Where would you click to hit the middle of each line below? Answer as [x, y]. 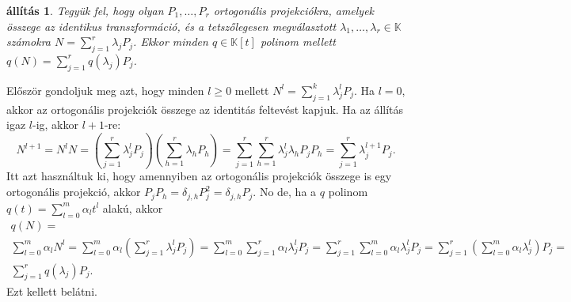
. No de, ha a [285, 192]
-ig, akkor [55, 125]
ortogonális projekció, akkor [74, 192]
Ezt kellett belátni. [52, 291]
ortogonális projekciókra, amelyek [294, 10]
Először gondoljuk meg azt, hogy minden [105, 90]
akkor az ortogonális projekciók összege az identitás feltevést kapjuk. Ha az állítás [205, 109]
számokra [29, 42]
